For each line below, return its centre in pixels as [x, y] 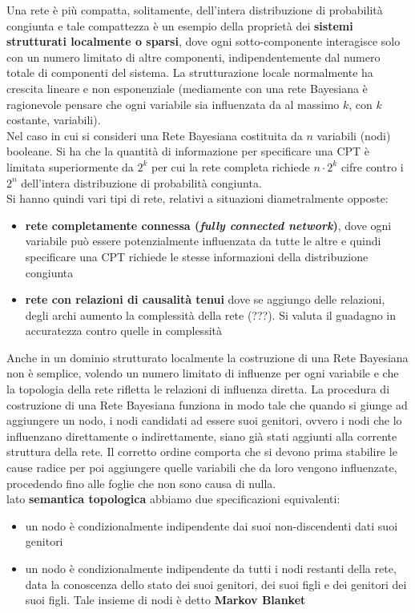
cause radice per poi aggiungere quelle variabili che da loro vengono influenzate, [202, 468]
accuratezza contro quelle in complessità [123, 331]
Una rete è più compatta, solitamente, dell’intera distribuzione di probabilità [195, 10]
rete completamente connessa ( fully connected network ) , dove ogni [208, 225]
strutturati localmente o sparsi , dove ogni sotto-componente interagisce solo [203, 41]
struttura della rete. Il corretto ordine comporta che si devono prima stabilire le [202, 452]
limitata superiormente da [70, 166]
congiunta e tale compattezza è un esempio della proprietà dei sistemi [180, 25]
